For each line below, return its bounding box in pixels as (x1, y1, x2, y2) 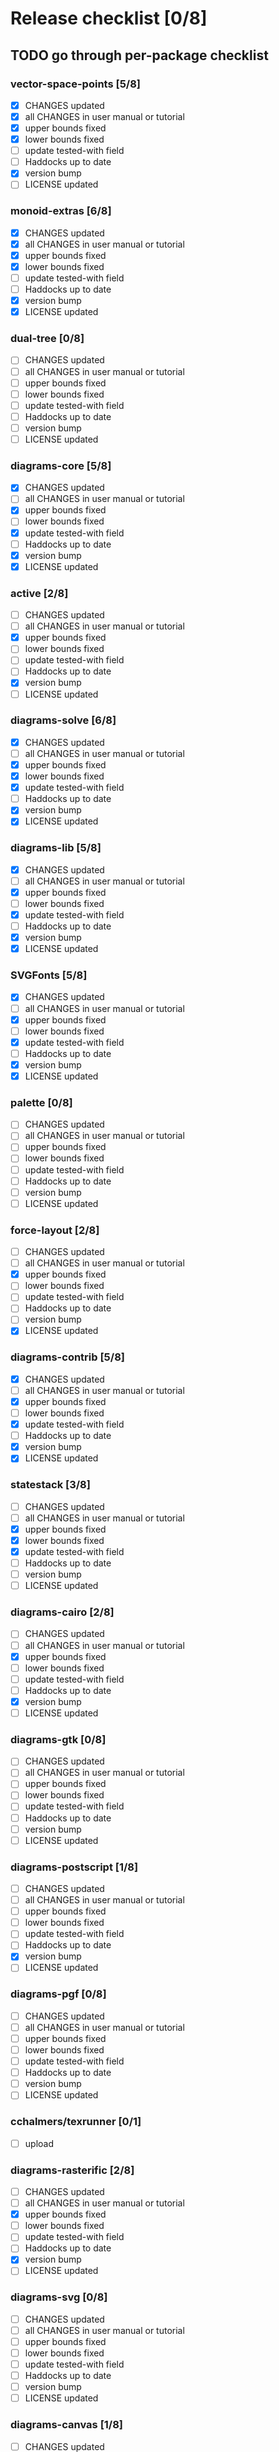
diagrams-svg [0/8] (10, 2290, 108, 2304)
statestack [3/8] (10, 1478, 91, 1492)
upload (24, 2137, 54, 2149)
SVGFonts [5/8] (10, 968, 88, 982)
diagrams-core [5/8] (10, 458, 112, 472)
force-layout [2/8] (10, 1223, 100, 1237)
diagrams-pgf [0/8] (10, 1987, 107, 2001)
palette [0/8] (10, 1095, 73, 1109)
